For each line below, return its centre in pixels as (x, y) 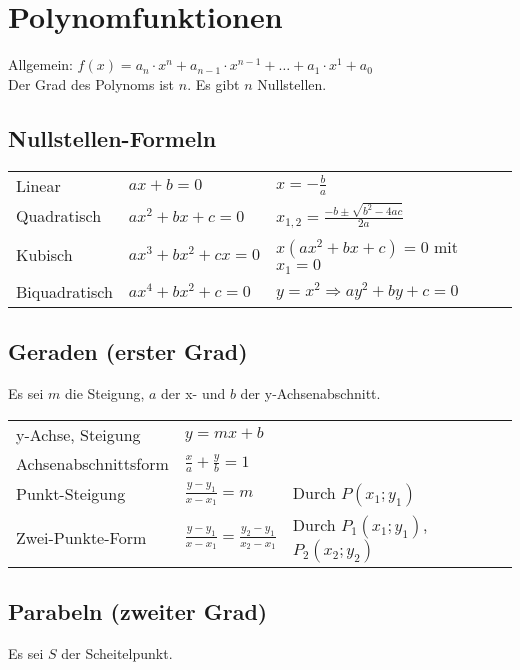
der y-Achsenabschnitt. (310, 392)
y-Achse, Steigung (78, 434)
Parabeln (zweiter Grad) (138, 610)
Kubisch (44, 254)
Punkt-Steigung (71, 494)
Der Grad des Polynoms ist (91, 83)
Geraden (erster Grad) (128, 351)
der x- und (193, 392)
